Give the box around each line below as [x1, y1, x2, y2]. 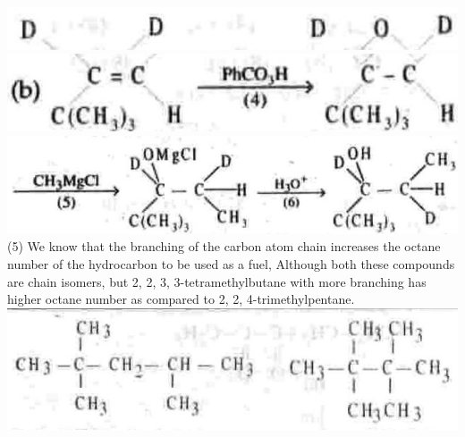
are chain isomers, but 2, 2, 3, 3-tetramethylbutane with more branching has [7, 272, 427, 290]
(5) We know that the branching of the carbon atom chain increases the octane [7, 237, 441, 256]
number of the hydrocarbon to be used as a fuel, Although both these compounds [7, 255, 455, 273]
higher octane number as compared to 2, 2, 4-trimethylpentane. [7, 290, 355, 308]
